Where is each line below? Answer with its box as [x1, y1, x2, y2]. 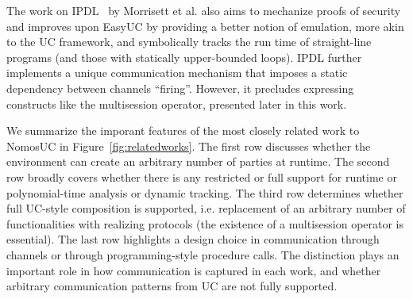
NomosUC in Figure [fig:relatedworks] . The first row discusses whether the [6, 137, 371, 154]
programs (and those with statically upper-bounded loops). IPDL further [6, 48, 362, 65]
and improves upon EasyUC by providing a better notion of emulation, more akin [6, 17, 404, 34]
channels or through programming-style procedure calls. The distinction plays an [6, 246, 399, 263]
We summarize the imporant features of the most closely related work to [6, 122, 360, 139]
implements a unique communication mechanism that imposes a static [6, 64, 348, 81]
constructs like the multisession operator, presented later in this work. [6, 95, 347, 112]
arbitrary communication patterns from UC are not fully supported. [6, 278, 338, 294]
